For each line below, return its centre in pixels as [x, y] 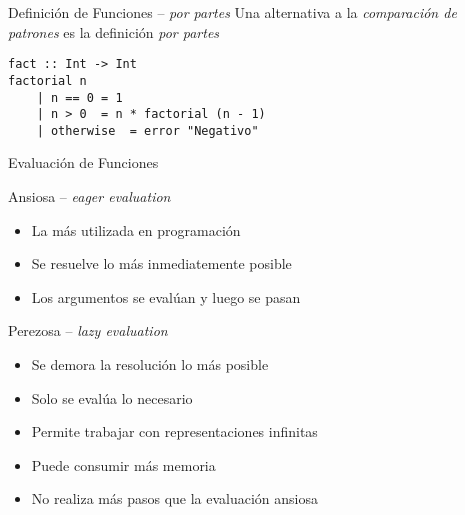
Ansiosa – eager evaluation [89, 196]
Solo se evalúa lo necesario [112, 397]
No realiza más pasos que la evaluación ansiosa [175, 498]
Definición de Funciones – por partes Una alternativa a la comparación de [232, 12]
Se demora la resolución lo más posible [150, 364]
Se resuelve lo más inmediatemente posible [161, 263]
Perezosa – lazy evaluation [88, 330]
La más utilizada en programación [136, 229]
